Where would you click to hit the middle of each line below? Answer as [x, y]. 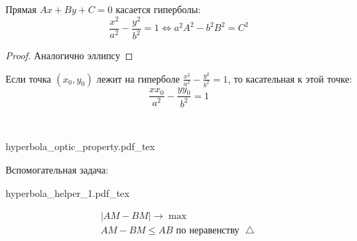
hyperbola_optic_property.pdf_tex [80, 146]
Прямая [21, 9]
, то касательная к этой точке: [290, 78]
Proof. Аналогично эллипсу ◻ [69, 55]
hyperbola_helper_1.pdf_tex [68, 192]
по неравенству [208, 231]
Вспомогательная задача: [57, 170]
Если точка [29, 78]
